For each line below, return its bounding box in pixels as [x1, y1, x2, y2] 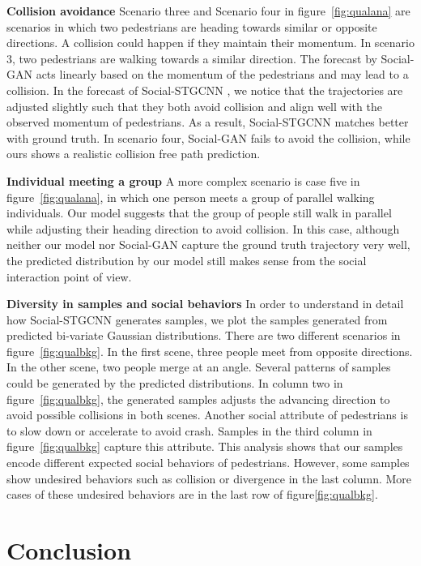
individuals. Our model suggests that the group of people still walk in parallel [6, 204, 392, 221]
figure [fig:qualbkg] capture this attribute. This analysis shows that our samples [6, 438, 403, 455]
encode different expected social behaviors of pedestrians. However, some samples [6, 454, 410, 471]
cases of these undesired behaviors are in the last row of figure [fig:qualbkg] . [6, 486, 378, 503]
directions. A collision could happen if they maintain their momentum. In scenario [6, 34, 415, 51]
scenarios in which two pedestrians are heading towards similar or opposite [6, 18, 377, 35]
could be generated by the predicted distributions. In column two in [6, 375, 343, 392]
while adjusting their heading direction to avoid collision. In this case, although [6, 220, 400, 237]
